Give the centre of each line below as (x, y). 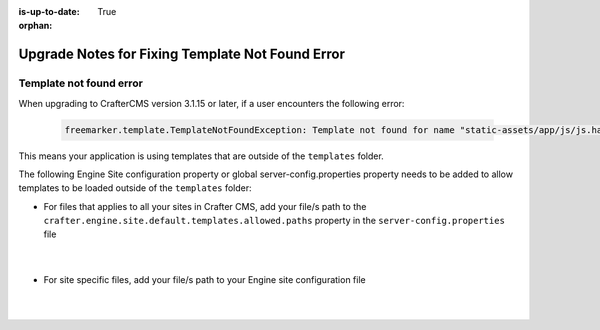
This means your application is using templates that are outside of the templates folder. (201, 156)
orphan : (35, 26)
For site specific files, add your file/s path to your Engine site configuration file (204, 280)
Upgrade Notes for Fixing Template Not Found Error (181, 54)
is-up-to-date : (49, 11)
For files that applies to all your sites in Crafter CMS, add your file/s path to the (205, 206)
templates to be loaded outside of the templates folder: (135, 188)
